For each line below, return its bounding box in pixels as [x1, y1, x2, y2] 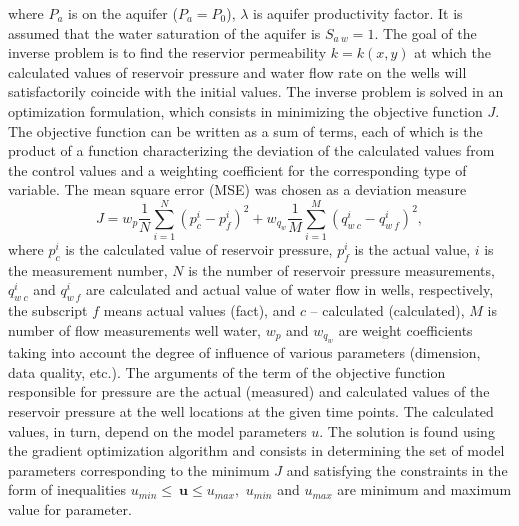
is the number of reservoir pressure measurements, [188, 259, 495, 280]
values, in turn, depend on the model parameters [8, 420, 307, 441]
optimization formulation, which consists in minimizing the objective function [8, 100, 483, 121]
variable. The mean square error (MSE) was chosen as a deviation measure [8, 179, 467, 200]
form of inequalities [8, 479, 126, 500]
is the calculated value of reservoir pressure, [65, 239, 333, 260]
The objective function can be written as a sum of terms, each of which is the [8, 120, 483, 141]
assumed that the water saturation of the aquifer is [8, 22, 321, 43]
